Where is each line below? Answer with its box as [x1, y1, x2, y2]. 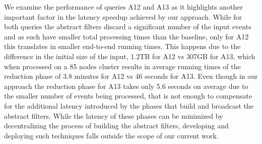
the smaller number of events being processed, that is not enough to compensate [4, 90, 252, 101]
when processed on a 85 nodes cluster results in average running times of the [4, 61, 241, 71]
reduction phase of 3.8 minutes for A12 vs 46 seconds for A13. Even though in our [4, 71, 258, 81]
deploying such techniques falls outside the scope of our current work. [4, 130, 219, 140]
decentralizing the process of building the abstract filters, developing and [4, 120, 229, 131]
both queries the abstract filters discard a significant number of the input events [4, 21, 251, 32]
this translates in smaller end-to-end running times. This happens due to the [4, 41, 241, 52]
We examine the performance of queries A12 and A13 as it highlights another [4, 2, 243, 12]
